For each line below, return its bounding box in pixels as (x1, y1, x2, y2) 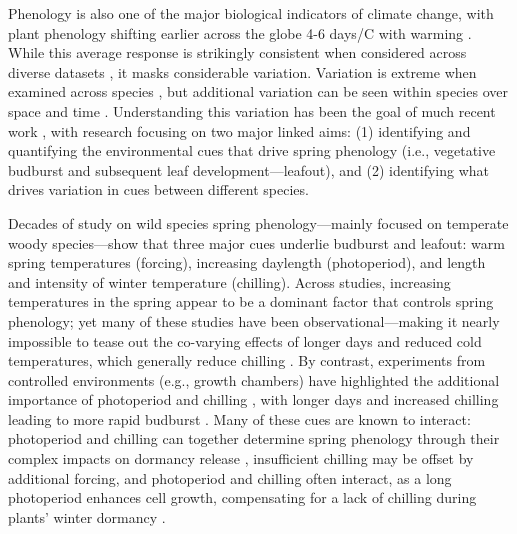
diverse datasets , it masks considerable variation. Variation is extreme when (8, 61, 477, 82)
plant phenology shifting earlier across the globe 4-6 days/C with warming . (8, 22, 472, 43)
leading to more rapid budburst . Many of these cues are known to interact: (8, 408, 471, 429)
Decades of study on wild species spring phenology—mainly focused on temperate (8, 212, 509, 233)
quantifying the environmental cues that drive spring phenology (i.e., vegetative (8, 140, 496, 161)
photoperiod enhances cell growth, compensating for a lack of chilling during (8, 487, 477, 508)
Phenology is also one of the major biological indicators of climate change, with (8, 3, 494, 23)
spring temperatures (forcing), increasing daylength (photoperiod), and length (8, 252, 486, 273)
